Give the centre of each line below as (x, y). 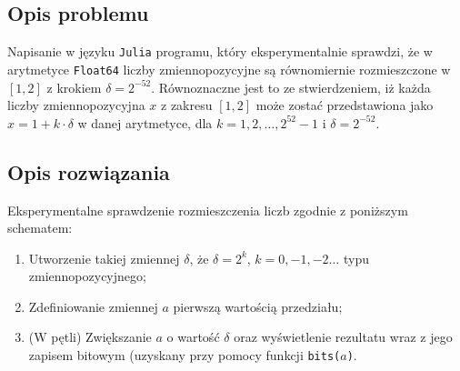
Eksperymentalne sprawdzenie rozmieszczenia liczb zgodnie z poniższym (208, 210)
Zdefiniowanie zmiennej (93, 306)
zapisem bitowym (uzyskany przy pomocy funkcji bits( (185, 355)
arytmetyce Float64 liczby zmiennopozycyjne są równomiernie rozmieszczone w (229, 69)
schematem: (40, 228)
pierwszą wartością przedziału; (258, 306)
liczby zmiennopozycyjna (76, 105)
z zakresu (187, 105)
